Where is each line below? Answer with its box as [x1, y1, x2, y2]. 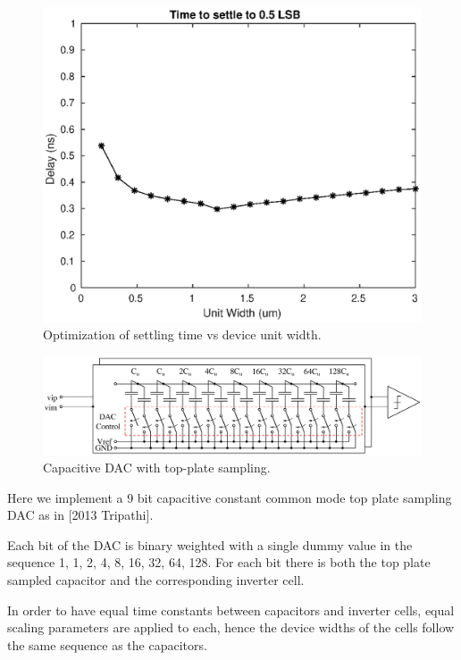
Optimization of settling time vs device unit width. [43, 325, 322, 344]
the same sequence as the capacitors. [7, 635, 207, 654]
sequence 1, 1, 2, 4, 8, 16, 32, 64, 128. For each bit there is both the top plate [7, 553, 431, 572]
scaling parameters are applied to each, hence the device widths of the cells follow [7, 618, 455, 637]
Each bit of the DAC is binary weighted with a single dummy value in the [7, 535, 413, 554]
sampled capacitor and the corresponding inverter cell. [7, 571, 305, 589]
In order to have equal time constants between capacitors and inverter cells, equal [7, 600, 455, 619]
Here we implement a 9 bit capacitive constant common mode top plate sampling [7, 488, 452, 506]
